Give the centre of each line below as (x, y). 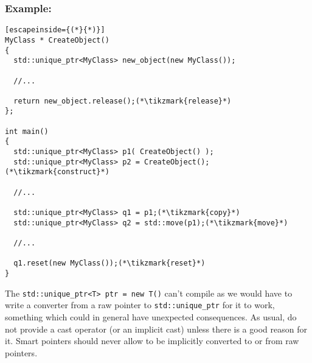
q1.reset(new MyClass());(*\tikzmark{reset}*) (109, 263)
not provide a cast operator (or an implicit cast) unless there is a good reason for (156, 329)
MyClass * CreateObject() (57, 40)
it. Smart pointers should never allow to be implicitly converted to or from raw (152, 341)
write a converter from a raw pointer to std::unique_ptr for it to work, (140, 305)
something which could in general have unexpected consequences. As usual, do (151, 316)
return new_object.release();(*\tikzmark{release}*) (123, 101)
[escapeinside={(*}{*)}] (55, 30)
